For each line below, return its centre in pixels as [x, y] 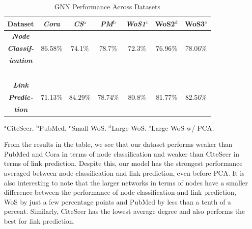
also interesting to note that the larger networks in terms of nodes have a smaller [126, 182]
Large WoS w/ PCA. [183, 127]
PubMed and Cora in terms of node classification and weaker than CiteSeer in [122, 153]
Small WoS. [89, 127]
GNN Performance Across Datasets [107, 6]
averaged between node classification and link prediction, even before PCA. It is [124, 172]
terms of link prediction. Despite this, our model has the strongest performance [123, 163]
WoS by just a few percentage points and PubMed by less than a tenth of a [118, 201]
